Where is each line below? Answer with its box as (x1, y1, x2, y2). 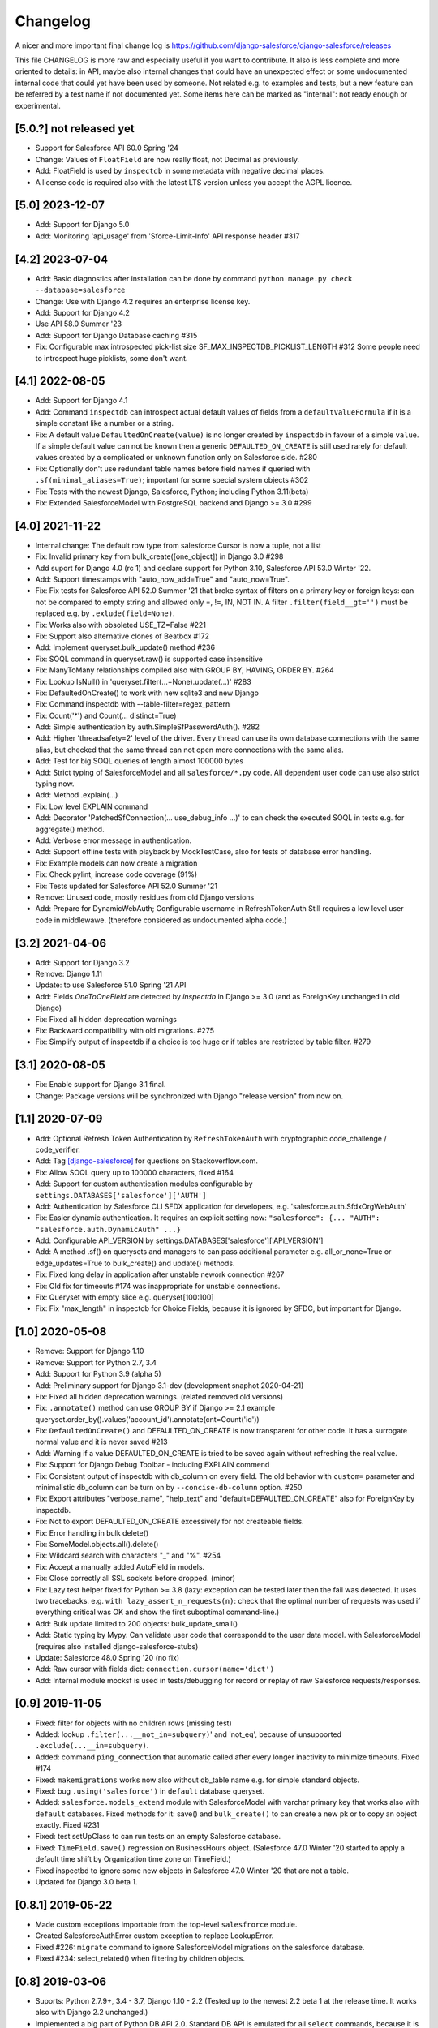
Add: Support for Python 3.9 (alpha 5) (35, 1369, 161, 1379)
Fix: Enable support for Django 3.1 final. (35, 1080, 166, 1089)
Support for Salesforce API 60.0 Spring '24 (35, 143, 178, 153)
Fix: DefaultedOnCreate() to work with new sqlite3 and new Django (35, 688, 260, 698)
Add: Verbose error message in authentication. (35, 836, 192, 845)
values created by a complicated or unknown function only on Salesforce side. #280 (35, 453, 318, 462)
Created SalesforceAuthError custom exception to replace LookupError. (35, 1931, 274, 1940)
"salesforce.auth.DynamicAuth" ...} (35, 1225, 182, 1234)
